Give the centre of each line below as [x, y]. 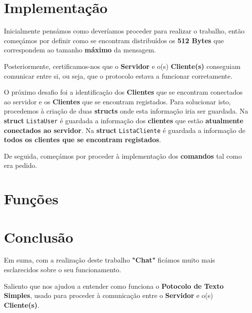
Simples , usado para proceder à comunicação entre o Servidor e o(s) [109, 295]
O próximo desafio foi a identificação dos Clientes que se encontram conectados [123, 92]
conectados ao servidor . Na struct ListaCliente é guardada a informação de [125, 130]
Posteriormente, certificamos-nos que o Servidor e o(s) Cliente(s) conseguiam [122, 66]
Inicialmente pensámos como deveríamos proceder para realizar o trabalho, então [124, 31]
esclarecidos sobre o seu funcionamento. [63, 270]
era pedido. [21, 165]
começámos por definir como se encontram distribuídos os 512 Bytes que [114, 40]
